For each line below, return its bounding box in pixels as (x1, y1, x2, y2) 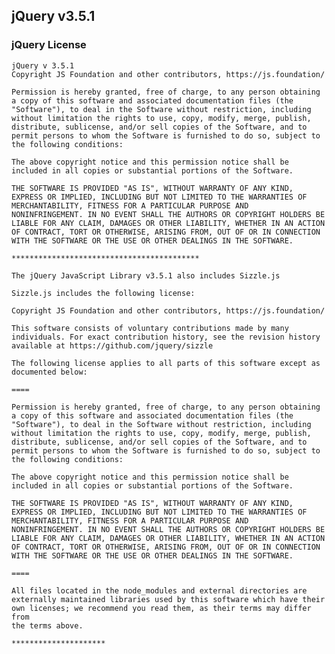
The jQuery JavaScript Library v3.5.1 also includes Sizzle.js (11, 270, 281, 281)
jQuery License (11, 38, 87, 52)
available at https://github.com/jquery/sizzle (11, 340, 214, 351)
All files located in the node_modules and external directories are (11, 585, 308, 596)
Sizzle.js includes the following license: (11, 288, 196, 298)
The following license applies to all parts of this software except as (11, 358, 321, 368)
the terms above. (11, 620, 84, 631)
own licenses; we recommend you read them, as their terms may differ (11, 603, 312, 613)
